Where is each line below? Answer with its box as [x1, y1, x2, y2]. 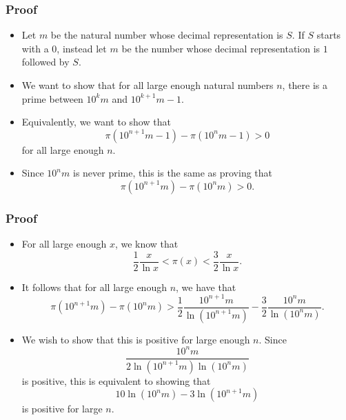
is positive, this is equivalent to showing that [21, 373, 211, 388]
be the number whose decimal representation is [121, 41, 320, 55]
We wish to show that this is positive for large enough [21, 332, 250, 346]
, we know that [114, 237, 179, 251]
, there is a [282, 78, 328, 92]
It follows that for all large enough [21, 279, 167, 294]
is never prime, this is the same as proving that [72, 166, 273, 180]
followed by [21, 54, 70, 69]
